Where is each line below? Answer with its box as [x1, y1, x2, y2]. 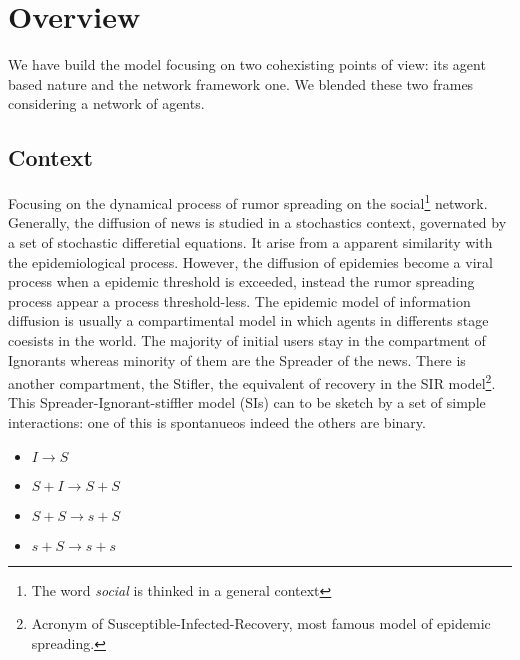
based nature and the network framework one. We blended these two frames [8, 73, 474, 94]
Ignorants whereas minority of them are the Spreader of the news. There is [8, 349, 466, 370]
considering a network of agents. [8, 93, 205, 114]
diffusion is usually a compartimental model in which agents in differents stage [8, 310, 489, 331]
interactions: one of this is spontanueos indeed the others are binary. [8, 411, 426, 432]
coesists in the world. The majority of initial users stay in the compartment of [8, 329, 486, 350]
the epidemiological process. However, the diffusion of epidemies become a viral [8, 251, 493, 272]
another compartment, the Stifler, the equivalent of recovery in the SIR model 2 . [8, 370, 496, 393]
